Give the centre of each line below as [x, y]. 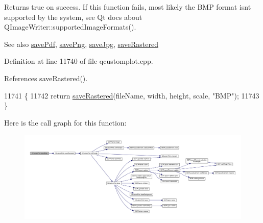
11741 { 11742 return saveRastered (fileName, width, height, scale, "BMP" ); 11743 [132, 95]
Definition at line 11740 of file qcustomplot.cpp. [79, 61]
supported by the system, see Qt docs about [73, 17]
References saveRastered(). [46, 78]
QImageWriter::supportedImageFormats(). [70, 27]
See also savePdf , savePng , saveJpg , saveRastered [81, 44]
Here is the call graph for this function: [65, 122]
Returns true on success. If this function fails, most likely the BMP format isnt [128, 7]
